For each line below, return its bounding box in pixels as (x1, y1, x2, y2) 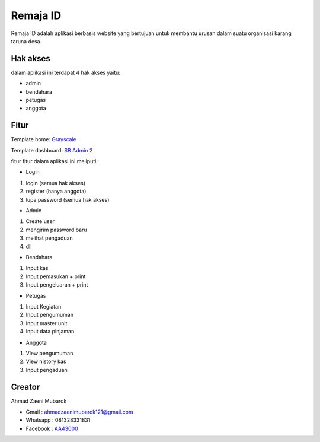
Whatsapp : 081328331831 (25, 416, 91, 424)
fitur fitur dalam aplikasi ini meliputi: (11, 158, 98, 165)
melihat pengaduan (25, 234, 73, 241)
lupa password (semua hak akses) (25, 196, 110, 203)
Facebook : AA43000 (25, 425, 78, 432)
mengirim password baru (25, 226, 87, 233)
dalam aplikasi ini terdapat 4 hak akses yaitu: (11, 69, 121, 76)
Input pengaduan (25, 366, 68, 373)
